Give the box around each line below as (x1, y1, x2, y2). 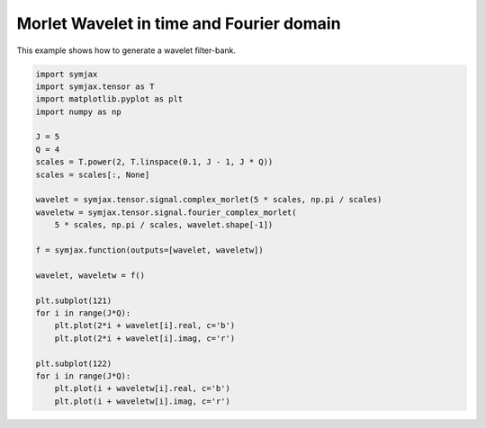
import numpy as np (35, 106, 121, 117)
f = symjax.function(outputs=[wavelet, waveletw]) (35, 245, 265, 255)
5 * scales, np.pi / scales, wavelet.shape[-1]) (54, 220, 274, 230)
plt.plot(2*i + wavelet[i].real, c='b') (54, 320, 236, 331)
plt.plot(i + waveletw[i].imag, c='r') (54, 396, 231, 406)
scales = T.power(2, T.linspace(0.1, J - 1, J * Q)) (35, 157, 274, 167)
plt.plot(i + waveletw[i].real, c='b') (54, 383, 231, 394)
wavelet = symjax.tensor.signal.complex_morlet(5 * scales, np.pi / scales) (35, 194, 382, 205)
